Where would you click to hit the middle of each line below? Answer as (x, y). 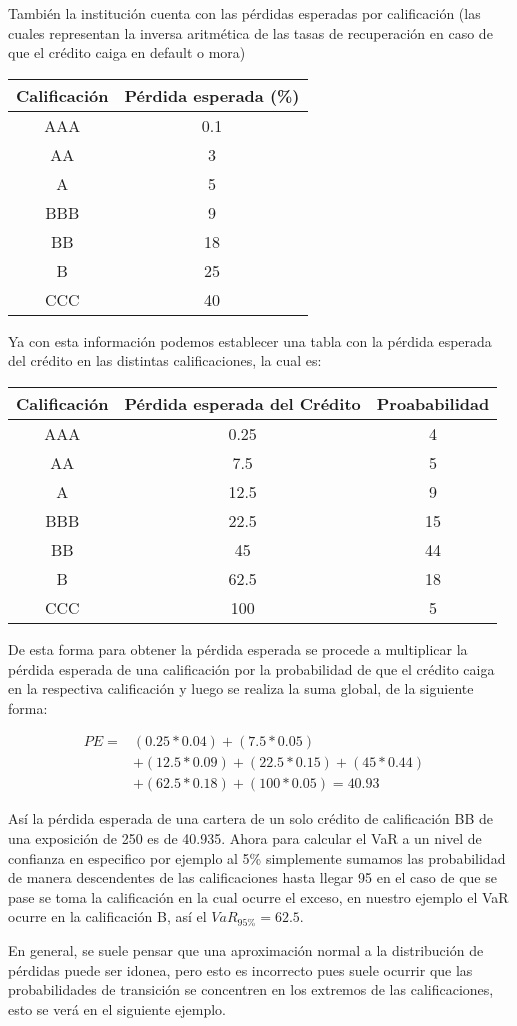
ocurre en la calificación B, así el (107, 916)
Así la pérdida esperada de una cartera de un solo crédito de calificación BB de (250, 818)
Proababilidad (433, 403)
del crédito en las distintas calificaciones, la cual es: (165, 360)
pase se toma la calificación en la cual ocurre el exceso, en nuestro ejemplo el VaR (258, 896)
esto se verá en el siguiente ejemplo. (117, 1008)
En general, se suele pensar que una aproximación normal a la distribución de (246, 950)
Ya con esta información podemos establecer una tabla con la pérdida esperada (250, 340)
